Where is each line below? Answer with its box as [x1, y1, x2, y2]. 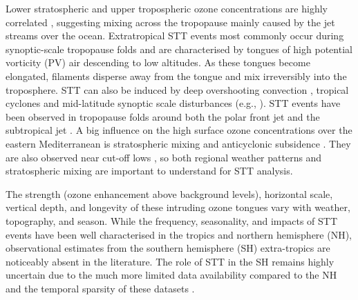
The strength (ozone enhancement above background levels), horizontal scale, [6, 186, 333, 201]
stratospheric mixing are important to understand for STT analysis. [6, 163, 293, 178]
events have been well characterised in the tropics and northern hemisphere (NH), [6, 227, 352, 241]
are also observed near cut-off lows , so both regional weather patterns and [6, 150, 322, 164]
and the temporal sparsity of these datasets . [6, 281, 195, 295]
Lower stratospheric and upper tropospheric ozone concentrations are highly [6, 1, 328, 15]
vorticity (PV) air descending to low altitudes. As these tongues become [6, 55, 310, 70]
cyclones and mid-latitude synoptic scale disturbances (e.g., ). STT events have [6, 96, 341, 110]
